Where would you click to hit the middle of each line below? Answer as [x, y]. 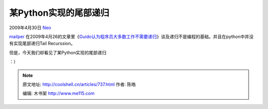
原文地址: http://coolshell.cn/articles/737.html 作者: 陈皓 [79, 84]
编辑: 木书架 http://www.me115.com [59, 93]
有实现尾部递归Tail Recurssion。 [42, 43]
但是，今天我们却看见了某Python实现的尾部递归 [58, 52]
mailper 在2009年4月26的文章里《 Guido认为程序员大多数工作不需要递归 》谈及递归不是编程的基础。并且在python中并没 [132, 36]
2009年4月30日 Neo [30, 28]
